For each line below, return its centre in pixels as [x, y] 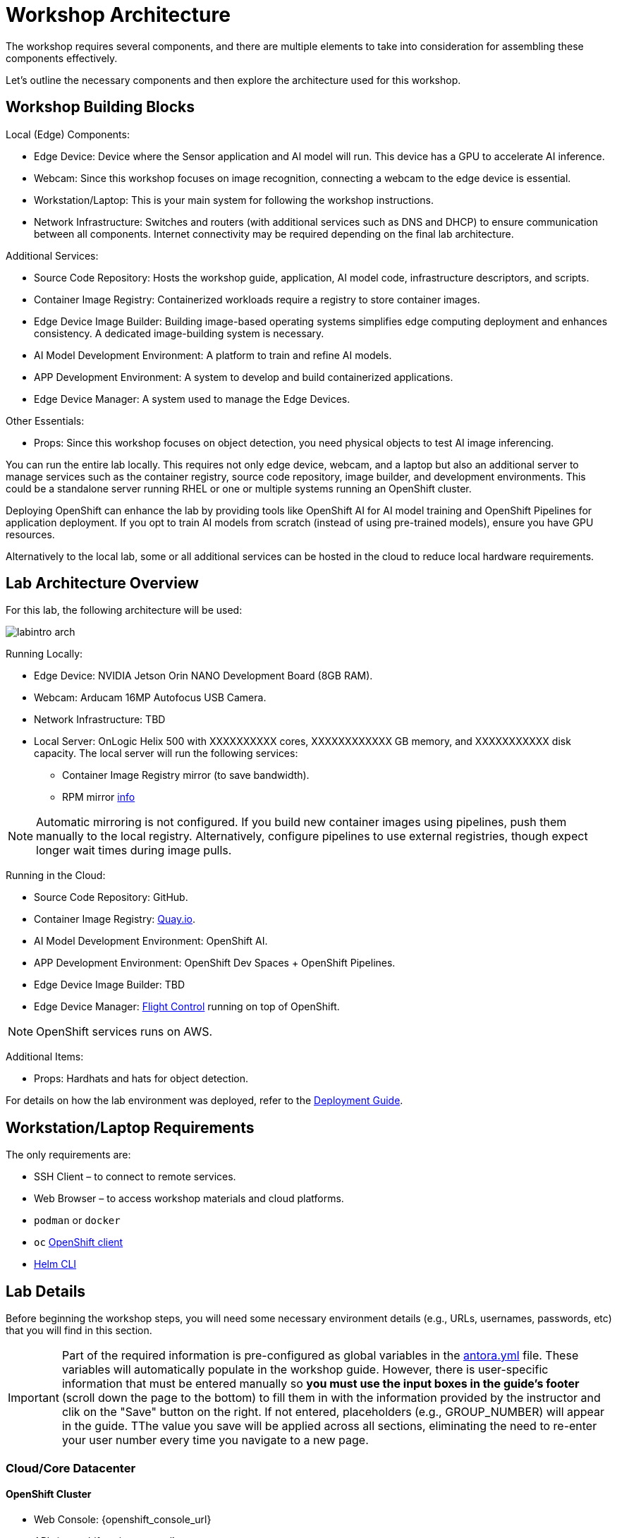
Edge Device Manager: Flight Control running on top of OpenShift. [187, 1007]
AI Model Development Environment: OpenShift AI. [151, 941]
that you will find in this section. [79, 1331]
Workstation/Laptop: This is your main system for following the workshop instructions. [234, 200]
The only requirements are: [68, 1155]
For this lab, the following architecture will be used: [124, 610]
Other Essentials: [45, 420]
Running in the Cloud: [56, 876]
